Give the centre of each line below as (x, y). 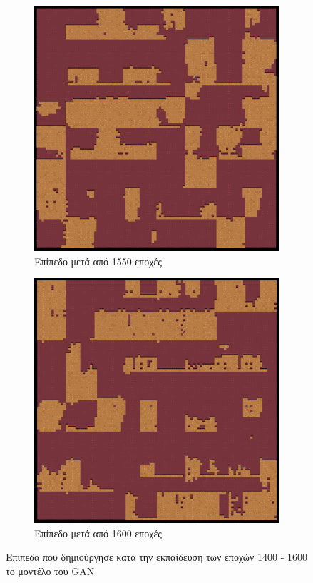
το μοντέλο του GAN (50, 571)
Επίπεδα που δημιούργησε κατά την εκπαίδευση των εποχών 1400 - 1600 (157, 557)
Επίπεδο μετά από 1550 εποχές (98, 261)
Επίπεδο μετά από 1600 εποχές (98, 533)
